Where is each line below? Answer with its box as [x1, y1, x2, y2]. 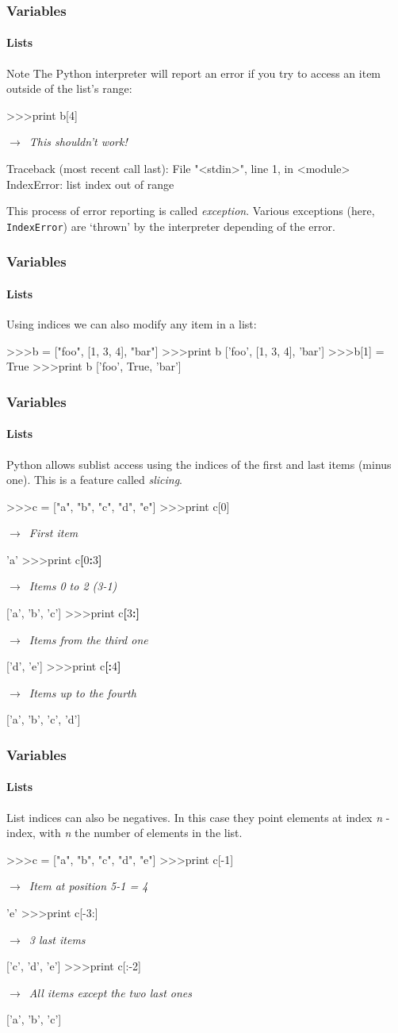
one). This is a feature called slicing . [6, 471, 183, 488]
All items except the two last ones [29, 984, 193, 1000]
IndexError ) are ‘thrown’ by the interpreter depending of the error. [6, 217, 335, 234]
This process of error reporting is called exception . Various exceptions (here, [6, 202, 375, 219]
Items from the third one [29, 631, 148, 647]
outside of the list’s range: [6, 80, 132, 97]
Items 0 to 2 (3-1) [29, 578, 117, 594]
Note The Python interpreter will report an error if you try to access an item [6, 64, 381, 81]
